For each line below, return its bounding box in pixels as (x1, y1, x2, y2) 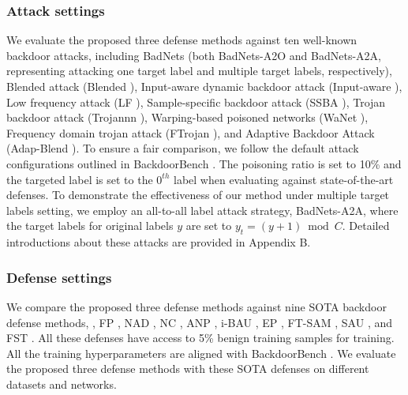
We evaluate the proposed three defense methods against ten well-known (6, 32, 357, 48)
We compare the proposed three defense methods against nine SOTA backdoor (6, 298, 387, 314)
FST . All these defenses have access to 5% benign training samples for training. (6, 329, 395, 346)
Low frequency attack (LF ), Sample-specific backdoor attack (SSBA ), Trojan (6, 93, 386, 110)
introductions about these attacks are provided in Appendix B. (6, 234, 311, 250)
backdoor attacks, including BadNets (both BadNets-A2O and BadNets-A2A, (6, 47, 381, 63)
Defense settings (6, 267, 112, 287)
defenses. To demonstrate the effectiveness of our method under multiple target (6, 186, 390, 203)
